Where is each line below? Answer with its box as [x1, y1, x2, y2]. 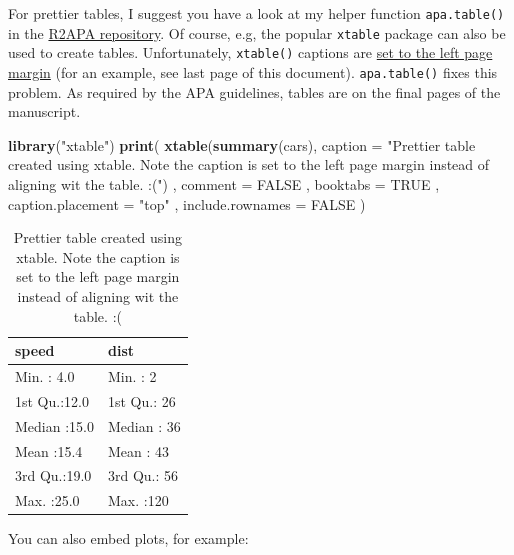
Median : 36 [107, 415, 181, 436]
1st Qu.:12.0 [15, 390, 89, 411]
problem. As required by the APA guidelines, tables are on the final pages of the [8, 81, 501, 102]
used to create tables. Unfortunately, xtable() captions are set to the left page [8, 42, 493, 63]
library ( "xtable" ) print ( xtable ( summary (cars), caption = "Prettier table [8, 134, 476, 155]
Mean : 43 [107, 440, 170, 461]
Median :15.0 [15, 415, 94, 436]
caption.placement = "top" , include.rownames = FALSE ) [8, 193, 366, 214]
